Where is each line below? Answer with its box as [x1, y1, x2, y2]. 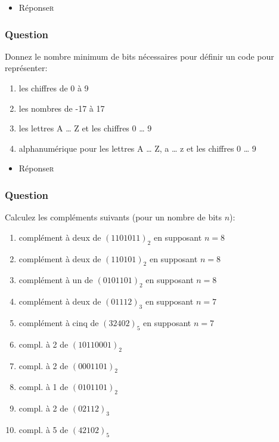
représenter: [5, 62, 48, 74]
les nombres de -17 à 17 [18, 102, 105, 114]
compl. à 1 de [18, 380, 69, 393]
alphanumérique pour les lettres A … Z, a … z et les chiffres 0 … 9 [18, 142, 256, 154]
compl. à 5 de [18, 423, 69, 435]
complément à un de [18, 274, 93, 286]
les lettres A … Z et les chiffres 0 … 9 [18, 122, 152, 134]
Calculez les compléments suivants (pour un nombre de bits [5, 211, 222, 223]
